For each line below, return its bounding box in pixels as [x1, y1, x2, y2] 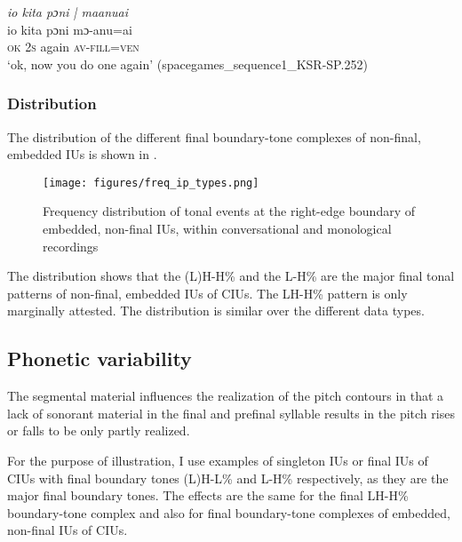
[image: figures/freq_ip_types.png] [43, 176, 259, 189]
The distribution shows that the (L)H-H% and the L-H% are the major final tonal [7, 267, 455, 285]
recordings [43, 236, 99, 255]
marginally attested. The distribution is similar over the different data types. [7, 301, 425, 320]
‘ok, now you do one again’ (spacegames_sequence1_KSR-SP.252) [7, 54, 368, 73]
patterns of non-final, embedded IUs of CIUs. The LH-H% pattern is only [7, 283, 408, 302]
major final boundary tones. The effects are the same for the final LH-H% [7, 486, 409, 505]
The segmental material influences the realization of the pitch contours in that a [7, 387, 444, 405]
